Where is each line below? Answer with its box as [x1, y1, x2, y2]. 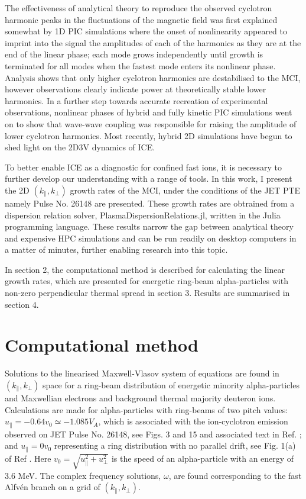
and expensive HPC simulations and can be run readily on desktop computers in [5, 231, 297, 244]
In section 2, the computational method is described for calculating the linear [5, 263, 285, 275]
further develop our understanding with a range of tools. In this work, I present [5, 172, 292, 185]
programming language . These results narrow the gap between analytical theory [5, 220, 294, 233]
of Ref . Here [5, 452, 51, 464]
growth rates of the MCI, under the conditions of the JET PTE [70, 183, 301, 196]
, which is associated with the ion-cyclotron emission [98, 415, 288, 427]
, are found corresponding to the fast [168, 469, 302, 481]
